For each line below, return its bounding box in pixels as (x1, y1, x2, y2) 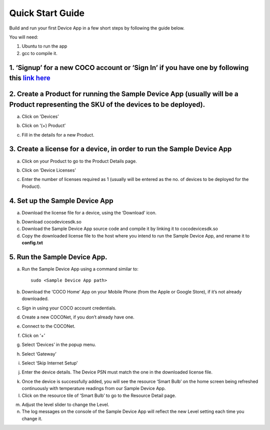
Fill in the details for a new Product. (21, 131, 94, 137)
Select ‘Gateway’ (21, 350, 57, 357)
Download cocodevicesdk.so (21, 218, 82, 224)
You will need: (9, 34, 38, 40)
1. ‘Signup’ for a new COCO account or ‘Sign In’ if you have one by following (9, 63, 249, 72)
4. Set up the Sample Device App (9, 196, 113, 205)
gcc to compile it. (21, 50, 57, 56)
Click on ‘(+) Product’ (21, 122, 66, 128)
